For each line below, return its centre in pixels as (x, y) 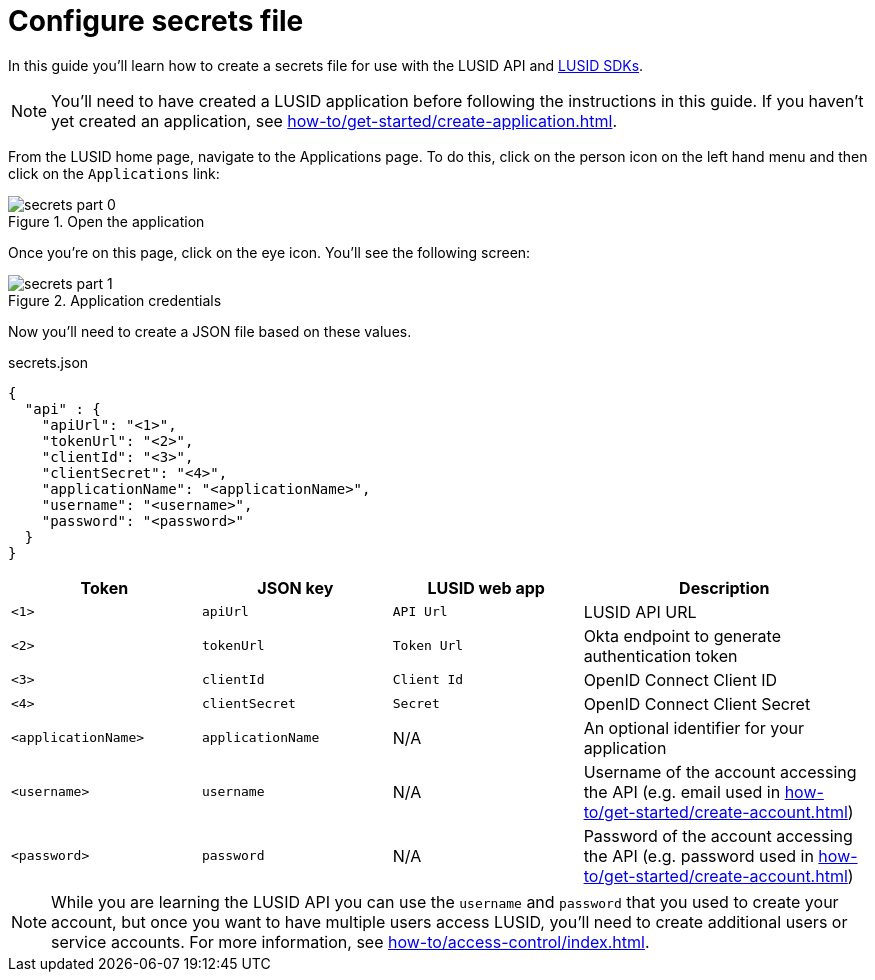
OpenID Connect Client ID (680, 679)
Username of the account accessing (720, 771)
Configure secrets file (156, 21)
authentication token (660, 655)
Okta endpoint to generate (682, 635)
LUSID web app (486, 587)
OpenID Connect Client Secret (697, 703)
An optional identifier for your (694, 727)
